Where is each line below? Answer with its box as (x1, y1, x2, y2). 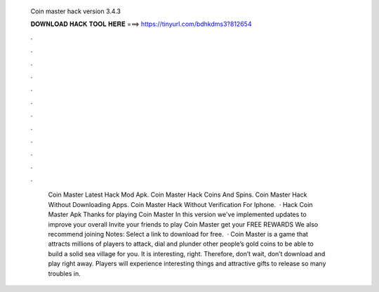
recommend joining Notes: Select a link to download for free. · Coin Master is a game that (48, 230, 309, 239)
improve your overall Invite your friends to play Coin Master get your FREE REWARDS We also (48, 220, 319, 228)
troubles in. (48, 269, 81, 277)
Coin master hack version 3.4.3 (30, 7, 121, 15)
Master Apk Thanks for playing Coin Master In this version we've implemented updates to (48, 211, 307, 219)
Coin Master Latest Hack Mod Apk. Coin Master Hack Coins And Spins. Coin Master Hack (48, 190, 307, 199)
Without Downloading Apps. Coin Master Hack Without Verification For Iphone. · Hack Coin (48, 200, 313, 208)
